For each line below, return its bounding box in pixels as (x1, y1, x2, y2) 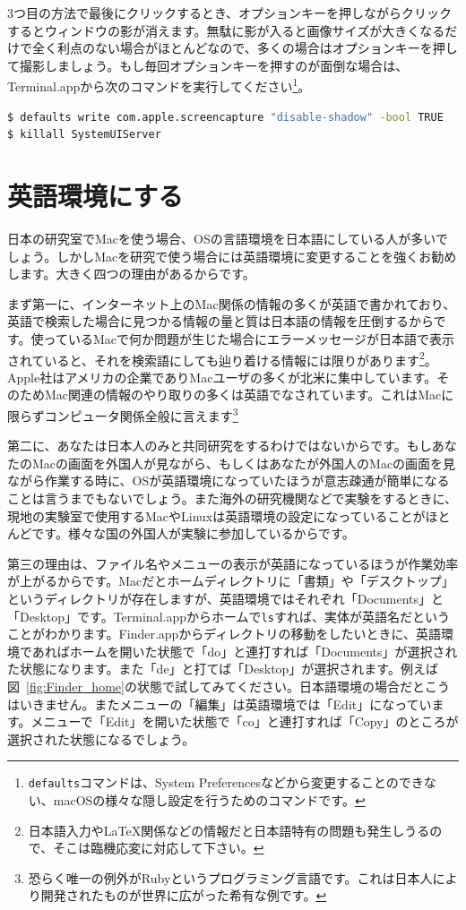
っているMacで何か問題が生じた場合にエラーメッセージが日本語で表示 (43, 329, 455, 348)
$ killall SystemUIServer (7, 128, 161, 142)
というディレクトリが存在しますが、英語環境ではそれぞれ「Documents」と (7, 588, 444, 607)
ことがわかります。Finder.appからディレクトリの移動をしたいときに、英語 (7, 624, 441, 643)
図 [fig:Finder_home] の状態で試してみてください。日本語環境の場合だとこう (7, 676, 451, 695)
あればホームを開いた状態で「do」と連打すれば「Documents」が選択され (31, 641, 458, 660)
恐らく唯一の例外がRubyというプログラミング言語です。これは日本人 (28, 868, 433, 887)
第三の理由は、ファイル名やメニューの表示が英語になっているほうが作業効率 (7, 554, 459, 572)
